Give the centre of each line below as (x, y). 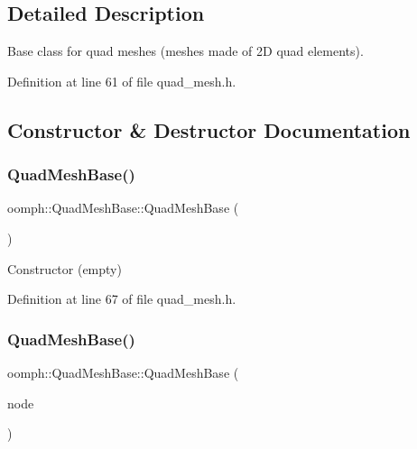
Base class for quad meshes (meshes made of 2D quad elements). (185, 51)
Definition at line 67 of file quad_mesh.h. (122, 299)
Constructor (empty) (65, 268)
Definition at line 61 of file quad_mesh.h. (122, 81)
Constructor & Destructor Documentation (209, 129)
